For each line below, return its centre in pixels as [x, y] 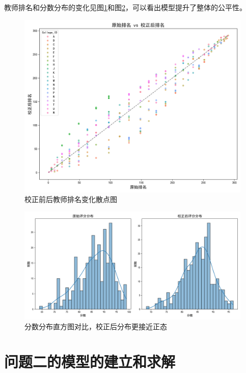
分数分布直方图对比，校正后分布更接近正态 [96, 326]
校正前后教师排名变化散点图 [71, 199]
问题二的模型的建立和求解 [90, 362]
